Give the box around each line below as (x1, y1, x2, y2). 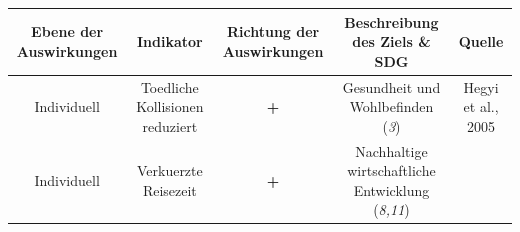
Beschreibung (344, 11, 439, 32)
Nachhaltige (355, 140, 428, 161)
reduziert (142, 115, 198, 136)
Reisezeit (142, 179, 197, 200)
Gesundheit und (342, 76, 441, 97)
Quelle (458, 31, 504, 52)
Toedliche (140, 76, 199, 97)
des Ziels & (352, 31, 431, 52)
